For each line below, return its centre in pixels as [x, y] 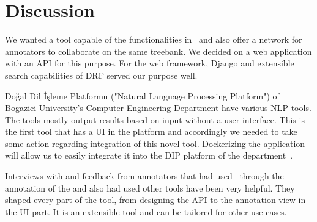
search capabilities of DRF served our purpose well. [101, 75]
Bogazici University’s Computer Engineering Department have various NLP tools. [158, 108]
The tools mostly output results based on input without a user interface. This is [155, 119]
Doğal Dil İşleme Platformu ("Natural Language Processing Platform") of [142, 95]
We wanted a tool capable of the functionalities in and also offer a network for [154, 39]
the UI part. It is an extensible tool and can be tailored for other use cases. [146, 211]
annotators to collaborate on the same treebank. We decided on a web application [158, 51]
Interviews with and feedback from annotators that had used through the [144, 176]
